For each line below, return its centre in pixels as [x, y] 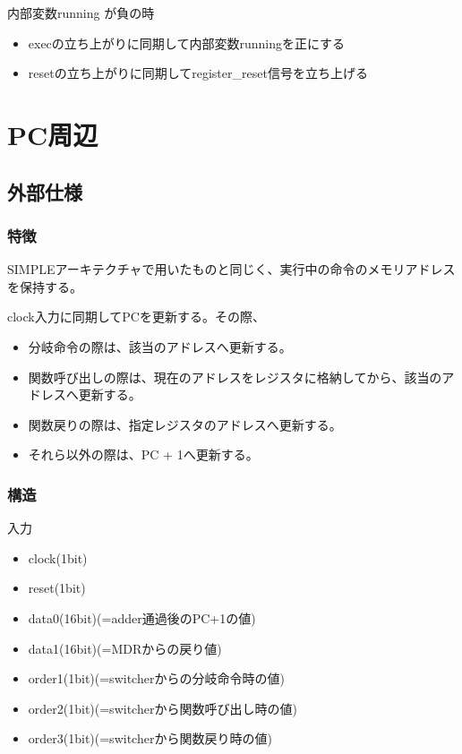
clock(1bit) [58, 557]
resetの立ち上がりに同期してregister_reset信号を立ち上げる [198, 73]
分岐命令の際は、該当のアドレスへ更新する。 [160, 346]
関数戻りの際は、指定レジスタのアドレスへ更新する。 [185, 424]
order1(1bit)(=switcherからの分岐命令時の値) [156, 678]
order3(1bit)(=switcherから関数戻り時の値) [150, 738]
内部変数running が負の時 [81, 13]
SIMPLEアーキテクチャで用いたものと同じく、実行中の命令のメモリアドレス [231, 269]
